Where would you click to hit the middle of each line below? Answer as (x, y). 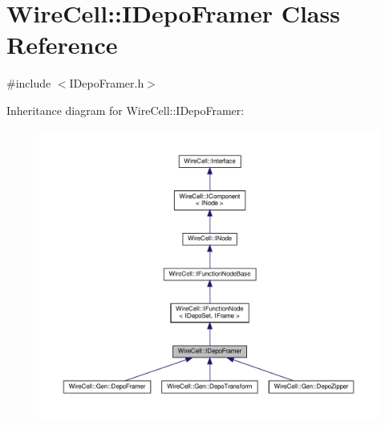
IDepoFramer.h (107, 83)
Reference (62, 45)
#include (29, 83)
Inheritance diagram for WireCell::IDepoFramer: (126, 110)
